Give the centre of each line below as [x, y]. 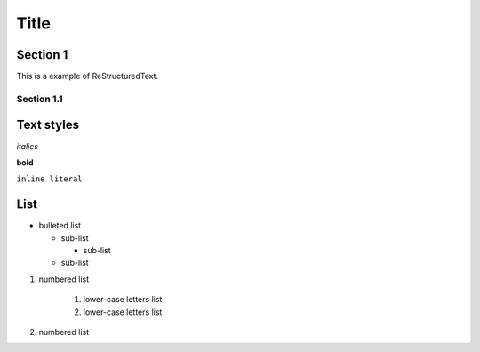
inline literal [50, 179]
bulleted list [60, 226]
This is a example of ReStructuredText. [88, 76]
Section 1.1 [40, 99]
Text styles [48, 125]
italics [28, 146]
